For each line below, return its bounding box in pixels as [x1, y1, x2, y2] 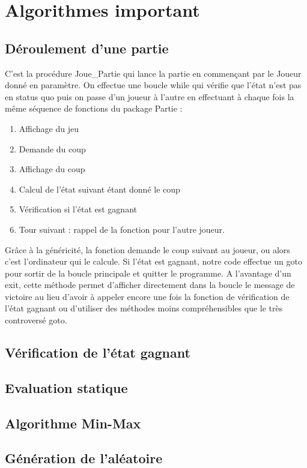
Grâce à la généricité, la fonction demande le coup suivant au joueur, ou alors [5, 243, 290, 256]
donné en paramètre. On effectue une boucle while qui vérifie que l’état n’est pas [5, 79, 302, 91]
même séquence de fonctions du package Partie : [5, 102, 183, 115]
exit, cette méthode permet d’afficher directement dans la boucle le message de [5, 278, 295, 291]
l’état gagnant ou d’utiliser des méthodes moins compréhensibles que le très [5, 302, 283, 314]
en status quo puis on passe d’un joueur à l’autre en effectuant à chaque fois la [5, 90, 294, 103]
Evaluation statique [5, 378, 128, 397]
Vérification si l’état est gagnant [19, 203, 137, 215]
